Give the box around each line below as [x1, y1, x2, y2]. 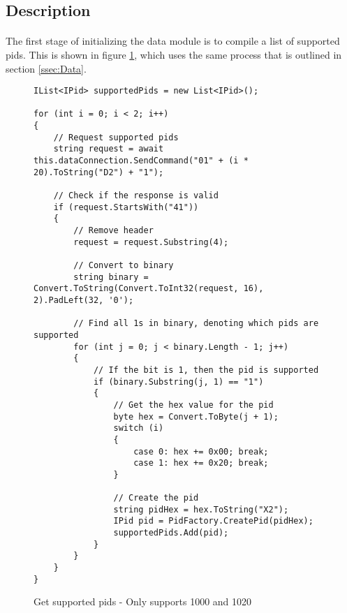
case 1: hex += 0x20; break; [133, 458, 269, 468]
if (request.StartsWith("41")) [53, 202, 199, 212]
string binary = [73, 272, 149, 282]
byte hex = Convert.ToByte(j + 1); [113, 411, 279, 422]
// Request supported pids [53, 132, 179, 142]
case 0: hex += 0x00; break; [133, 446, 269, 457]
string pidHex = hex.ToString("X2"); [113, 504, 289, 515]
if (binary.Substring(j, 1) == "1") [93, 376, 264, 387]
